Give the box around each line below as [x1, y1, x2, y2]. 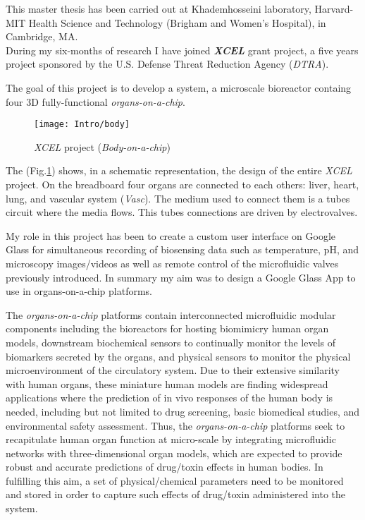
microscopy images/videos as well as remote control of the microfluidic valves [6, 255, 339, 270]
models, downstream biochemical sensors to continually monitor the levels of [6, 334, 335, 349]
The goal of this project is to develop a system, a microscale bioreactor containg [6, 80, 352, 95]
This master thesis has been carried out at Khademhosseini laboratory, [6, 1, 311, 16]
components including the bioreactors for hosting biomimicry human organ [6, 321, 329, 336]
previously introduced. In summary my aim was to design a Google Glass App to [6, 270, 356, 284]
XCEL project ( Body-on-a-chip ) [34, 139, 171, 154]
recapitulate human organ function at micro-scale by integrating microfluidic [6, 432, 336, 447]
